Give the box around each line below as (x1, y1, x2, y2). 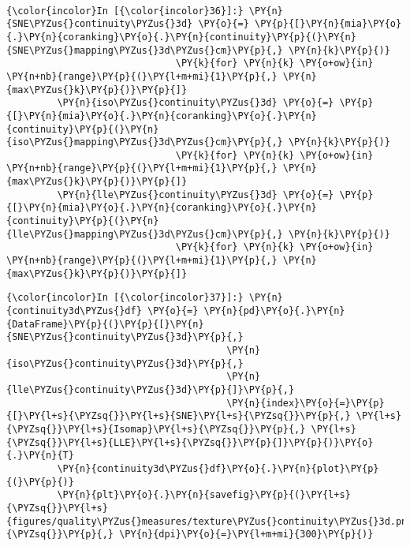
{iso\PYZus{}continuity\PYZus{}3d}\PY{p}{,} (6, 357, 244, 369)
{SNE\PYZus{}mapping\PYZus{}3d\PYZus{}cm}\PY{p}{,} (6, 44, 283, 56)
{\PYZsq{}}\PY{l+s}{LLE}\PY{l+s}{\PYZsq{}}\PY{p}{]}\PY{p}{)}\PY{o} (6, 436, 374, 448)
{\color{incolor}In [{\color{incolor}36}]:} (6, 5, 244, 17)
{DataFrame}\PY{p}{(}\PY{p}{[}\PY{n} (6, 318, 204, 330)
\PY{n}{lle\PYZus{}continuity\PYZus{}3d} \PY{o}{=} (57, 189, 334, 200)
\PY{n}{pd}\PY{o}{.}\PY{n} (203, 305, 345, 317)
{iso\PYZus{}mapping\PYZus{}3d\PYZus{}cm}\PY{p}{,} (6, 136, 283, 148)
